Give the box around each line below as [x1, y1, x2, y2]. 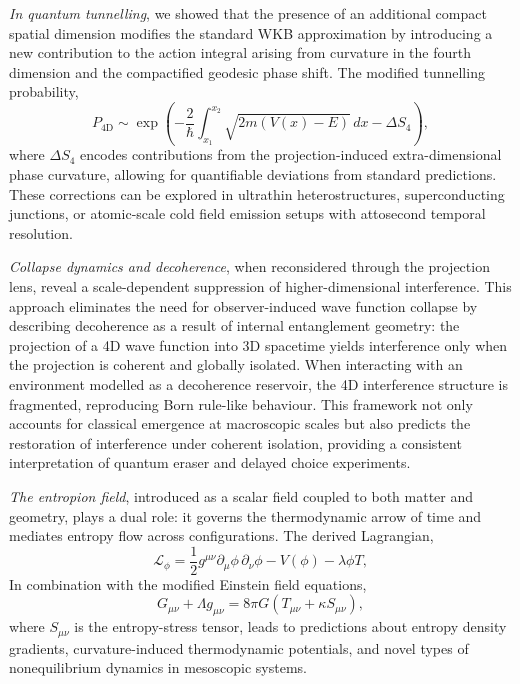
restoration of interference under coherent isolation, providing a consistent [9, 432, 462, 453]
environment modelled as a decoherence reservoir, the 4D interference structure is [9, 373, 508, 394]
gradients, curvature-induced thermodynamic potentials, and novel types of [9, 637, 469, 658]
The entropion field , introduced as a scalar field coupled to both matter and [9, 485, 474, 506]
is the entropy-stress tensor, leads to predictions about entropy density [74, 616, 507, 637]
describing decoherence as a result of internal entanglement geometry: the [9, 315, 460, 336]
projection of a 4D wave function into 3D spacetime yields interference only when [9, 334, 508, 355]
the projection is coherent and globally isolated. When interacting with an [9, 354, 463, 375]
